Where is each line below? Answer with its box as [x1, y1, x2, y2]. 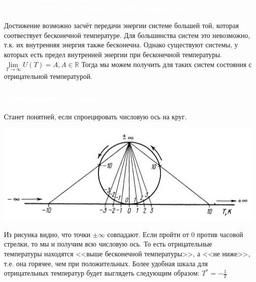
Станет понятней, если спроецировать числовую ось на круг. [4, 111, 187, 121]
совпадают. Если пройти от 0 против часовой [107, 229, 243, 239]
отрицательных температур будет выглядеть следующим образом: [4, 268, 200, 278]
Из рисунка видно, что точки [4, 229, 91, 239]
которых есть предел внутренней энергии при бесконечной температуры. [4, 49, 222, 59]
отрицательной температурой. [4, 70, 93, 81]
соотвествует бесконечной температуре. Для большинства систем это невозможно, [4, 30, 250, 40]
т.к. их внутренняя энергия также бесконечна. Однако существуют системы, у [4, 39, 238, 50]
